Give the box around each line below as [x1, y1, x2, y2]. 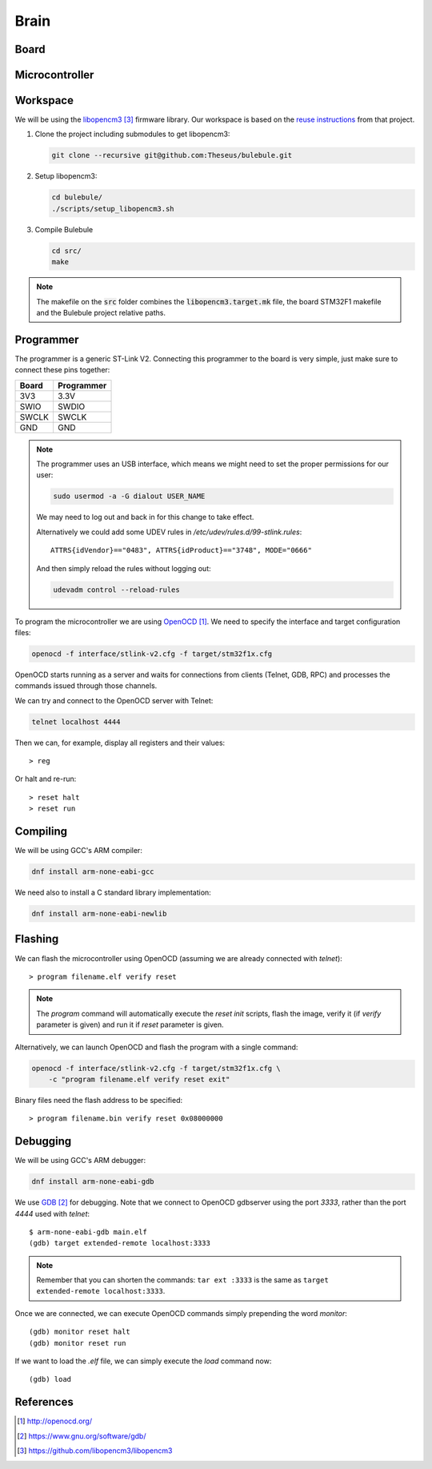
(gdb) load [29, 1374, 72, 1384]
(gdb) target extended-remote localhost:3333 [29, 1238, 211, 1248]
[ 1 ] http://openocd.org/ [17, 1416, 92, 1426]
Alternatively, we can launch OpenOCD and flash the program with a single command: [14, 1042, 298, 1052]
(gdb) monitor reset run [29, 1338, 126, 1347]
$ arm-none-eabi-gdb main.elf [29, 1227, 148, 1237]
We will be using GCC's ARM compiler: [14, 846, 143, 855]
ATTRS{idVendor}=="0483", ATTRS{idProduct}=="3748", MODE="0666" [50, 545, 312, 555]
